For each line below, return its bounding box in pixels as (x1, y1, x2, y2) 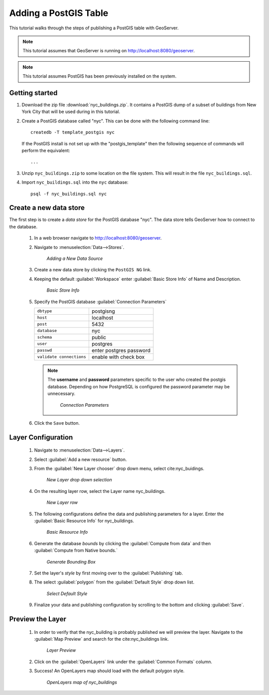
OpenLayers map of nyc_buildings (46, 679, 117, 685)
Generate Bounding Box (46, 559, 96, 565)
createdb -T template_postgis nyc (30, 129, 115, 135)
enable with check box (91, 353, 145, 360)
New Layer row (46, 499, 78, 505)
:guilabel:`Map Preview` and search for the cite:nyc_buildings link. (34, 636, 169, 642)
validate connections (37, 354, 87, 359)
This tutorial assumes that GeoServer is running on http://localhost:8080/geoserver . (22, 48, 195, 54)
